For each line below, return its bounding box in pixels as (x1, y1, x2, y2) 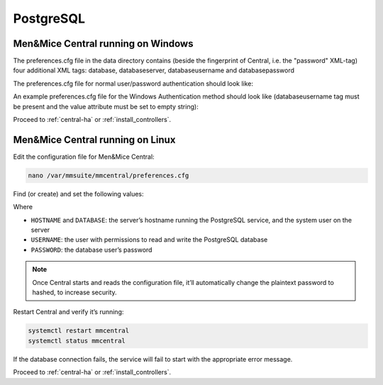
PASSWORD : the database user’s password (30, 245, 152, 254)
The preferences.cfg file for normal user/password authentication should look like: (13, 79, 254, 88)
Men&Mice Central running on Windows (13, 38, 194, 50)
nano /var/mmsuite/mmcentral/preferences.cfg (28, 171, 189, 179)
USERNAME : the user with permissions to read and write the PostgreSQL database (30, 235, 268, 244)
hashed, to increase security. (32, 288, 117, 297)
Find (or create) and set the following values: (13, 189, 144, 198)
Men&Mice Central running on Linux (13, 133, 176, 145)
